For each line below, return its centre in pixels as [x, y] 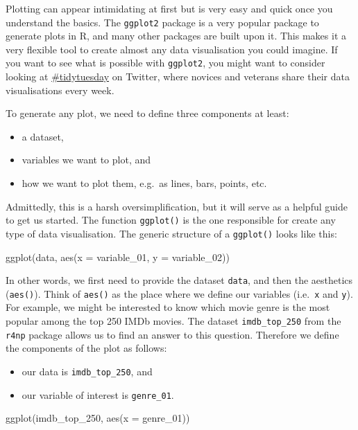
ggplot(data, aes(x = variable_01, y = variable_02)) [118, 257]
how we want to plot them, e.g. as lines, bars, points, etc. [144, 183]
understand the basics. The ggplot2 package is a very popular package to [162, 22]
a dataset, [43, 136]
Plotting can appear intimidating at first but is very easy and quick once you [169, 8]
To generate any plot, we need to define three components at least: [147, 113]
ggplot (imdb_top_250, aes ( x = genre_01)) [98, 418]
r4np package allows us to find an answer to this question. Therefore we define [172, 334]
